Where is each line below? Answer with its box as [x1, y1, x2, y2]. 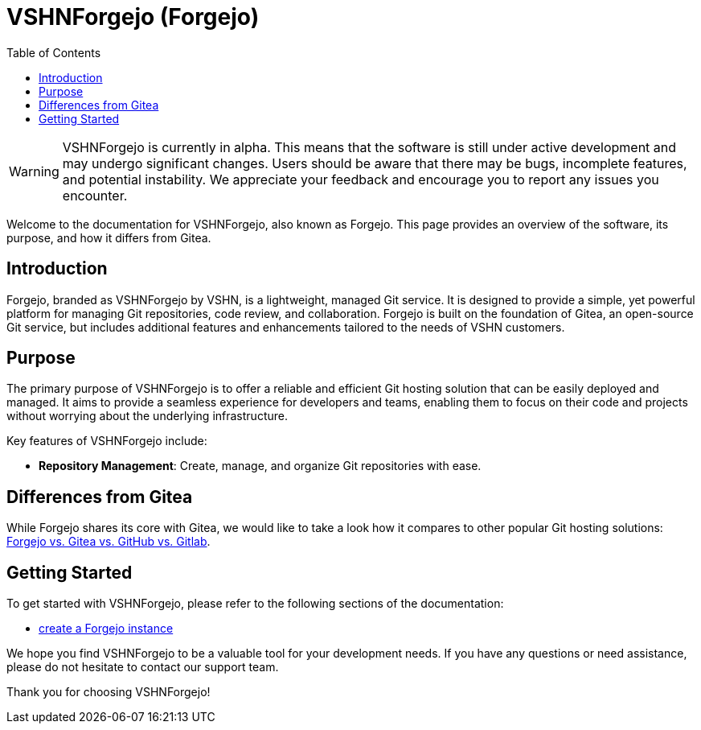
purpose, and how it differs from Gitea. [6, 230, 211, 245]
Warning [9, 163, 59, 179]
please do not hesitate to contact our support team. [6, 660, 279, 674]
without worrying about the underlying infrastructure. [6, 409, 288, 423]
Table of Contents [6, 45, 101, 60]
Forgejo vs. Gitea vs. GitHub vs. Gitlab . [6, 534, 211, 549]
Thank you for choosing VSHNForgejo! [6, 685, 211, 699]
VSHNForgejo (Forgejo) [6, 3, 260, 31]
